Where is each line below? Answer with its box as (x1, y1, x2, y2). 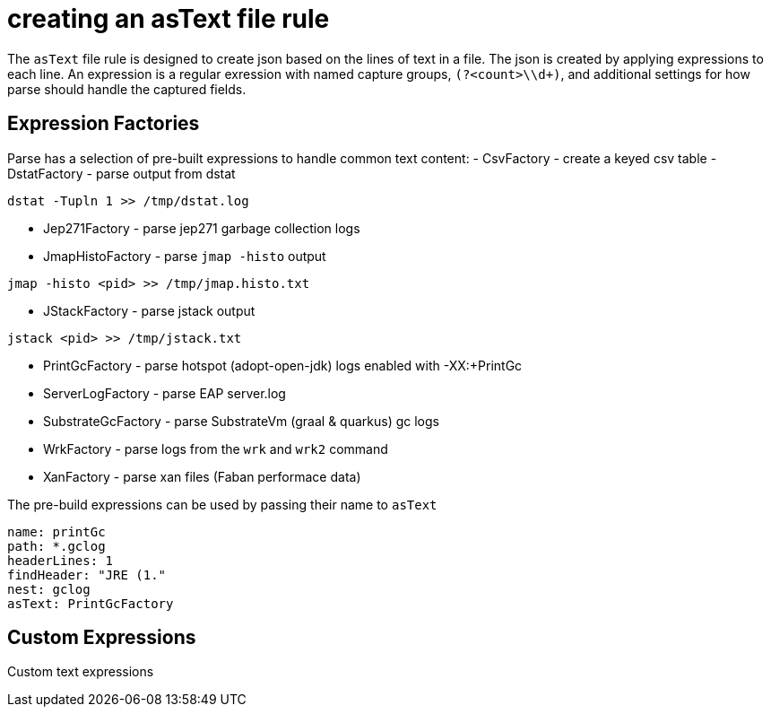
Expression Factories (7, 112, 200, 135)
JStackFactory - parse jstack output (43, 302, 256, 318)
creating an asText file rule (7, 4, 330, 34)
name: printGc (7, 524, 106, 539)
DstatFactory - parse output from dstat (7, 165, 236, 181)
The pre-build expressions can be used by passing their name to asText (7, 496, 437, 512)
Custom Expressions (7, 626, 196, 649)
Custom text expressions (7, 664, 154, 680)
